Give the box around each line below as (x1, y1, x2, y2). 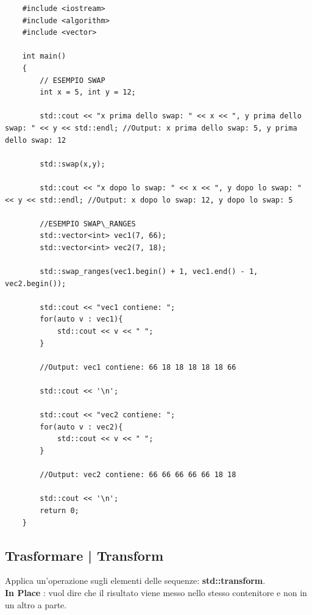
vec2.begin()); (5, 279, 66, 288)
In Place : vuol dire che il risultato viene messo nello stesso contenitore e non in (5, 586, 307, 599)
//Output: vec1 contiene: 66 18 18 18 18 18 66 (40, 362, 236, 372)
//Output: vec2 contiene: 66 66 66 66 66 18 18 (40, 470, 236, 480)
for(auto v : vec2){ (40, 422, 123, 431)
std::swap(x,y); (40, 159, 105, 168)
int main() (22, 52, 66, 61)
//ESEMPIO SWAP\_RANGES (40, 219, 136, 228)
